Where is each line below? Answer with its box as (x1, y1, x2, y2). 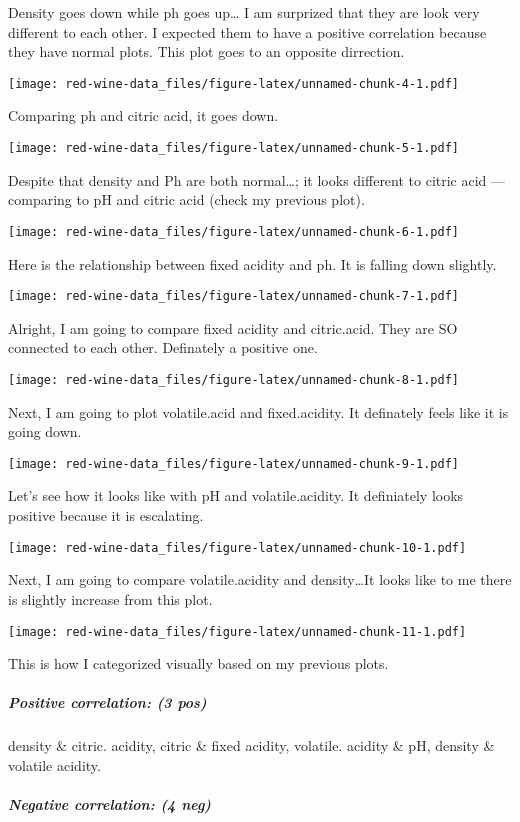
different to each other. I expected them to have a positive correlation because (8, 21, 487, 42)
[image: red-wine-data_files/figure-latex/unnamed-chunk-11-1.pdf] (8, 624, 467, 639)
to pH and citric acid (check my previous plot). (76, 189, 365, 210)
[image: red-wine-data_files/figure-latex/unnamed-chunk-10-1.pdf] (8, 540, 467, 555)
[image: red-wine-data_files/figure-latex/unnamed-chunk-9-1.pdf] (8, 456, 460, 471)
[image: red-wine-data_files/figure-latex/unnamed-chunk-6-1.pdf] (8, 224, 460, 239)
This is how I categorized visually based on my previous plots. (8, 653, 389, 674)
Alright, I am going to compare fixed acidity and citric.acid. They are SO (8, 317, 458, 338)
